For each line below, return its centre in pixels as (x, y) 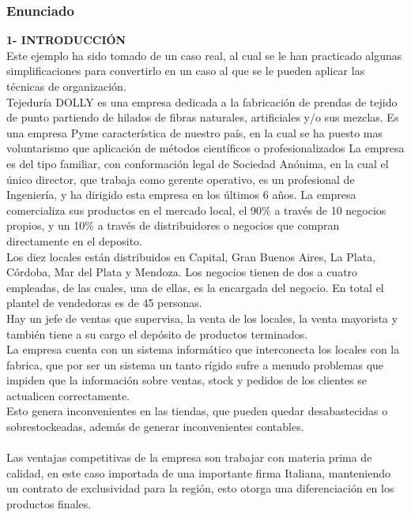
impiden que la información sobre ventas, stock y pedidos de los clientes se (187, 380)
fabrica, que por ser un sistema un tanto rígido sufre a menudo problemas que (195, 364)
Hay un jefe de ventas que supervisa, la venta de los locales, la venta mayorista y (202, 318)
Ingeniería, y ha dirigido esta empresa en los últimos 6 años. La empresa (181, 195)
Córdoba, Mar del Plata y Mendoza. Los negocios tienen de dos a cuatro (182, 272)
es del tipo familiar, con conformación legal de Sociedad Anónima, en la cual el (198, 163)
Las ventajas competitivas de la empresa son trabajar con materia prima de (189, 457)
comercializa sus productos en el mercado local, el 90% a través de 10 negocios (196, 210)
